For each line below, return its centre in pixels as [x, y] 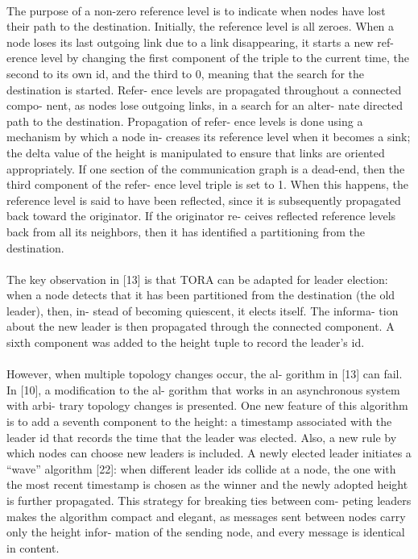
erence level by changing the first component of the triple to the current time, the [208, 58]
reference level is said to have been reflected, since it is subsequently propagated [204, 200]
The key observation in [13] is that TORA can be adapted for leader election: [197, 279]
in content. [33, 547]
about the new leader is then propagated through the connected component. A [201, 326]
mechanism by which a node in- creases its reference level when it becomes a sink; [209, 137]
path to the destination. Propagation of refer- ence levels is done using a [185, 121]
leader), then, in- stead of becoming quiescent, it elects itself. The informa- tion [203, 310]
